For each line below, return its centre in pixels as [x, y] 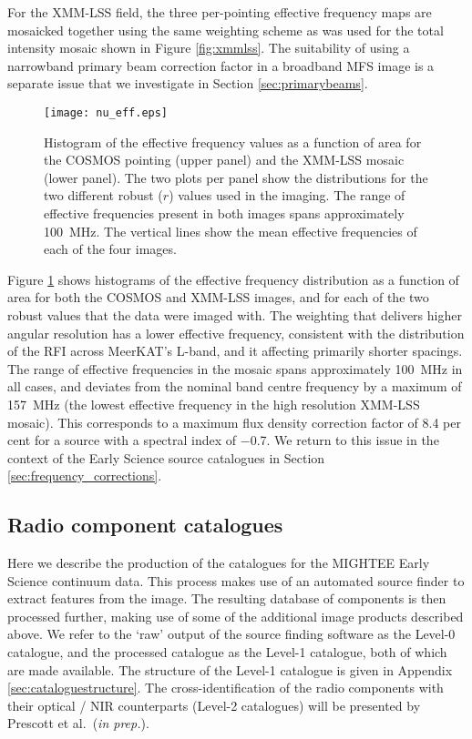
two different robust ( [103, 195]
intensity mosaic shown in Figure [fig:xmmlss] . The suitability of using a [209, 48]
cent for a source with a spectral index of [122, 440]
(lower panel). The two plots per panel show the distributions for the [236, 177]
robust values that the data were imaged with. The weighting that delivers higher [235, 314]
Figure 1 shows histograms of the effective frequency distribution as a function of [233, 279]
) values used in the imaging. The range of [287, 195]
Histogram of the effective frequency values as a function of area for [233, 142]
